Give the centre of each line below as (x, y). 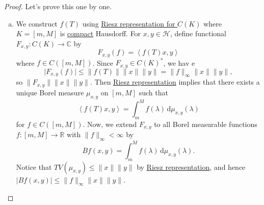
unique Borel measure (50, 92)
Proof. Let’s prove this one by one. (58, 6)
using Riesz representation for (129, 23)
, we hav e (179, 62)
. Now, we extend (110, 124)
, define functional (198, 33)
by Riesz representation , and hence (191, 166)
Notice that (34, 166)
